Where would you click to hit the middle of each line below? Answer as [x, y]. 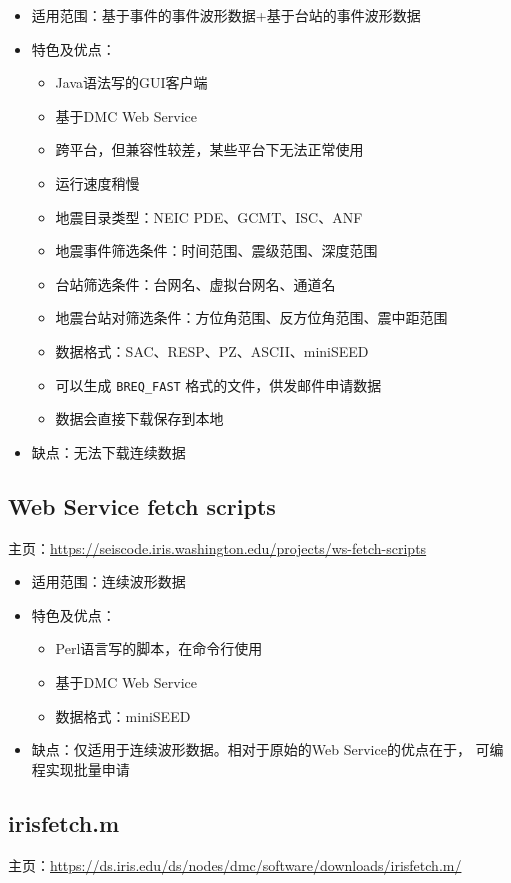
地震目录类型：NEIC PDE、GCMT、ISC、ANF [209, 216]
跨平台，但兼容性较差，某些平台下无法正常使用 [209, 149]
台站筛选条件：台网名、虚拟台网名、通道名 [195, 283]
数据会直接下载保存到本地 [139, 418]
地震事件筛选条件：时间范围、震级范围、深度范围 [216, 250]
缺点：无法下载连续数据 [108, 451]
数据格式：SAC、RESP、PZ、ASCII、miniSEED [212, 350]
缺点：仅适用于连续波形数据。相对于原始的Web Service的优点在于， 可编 [267, 749]
